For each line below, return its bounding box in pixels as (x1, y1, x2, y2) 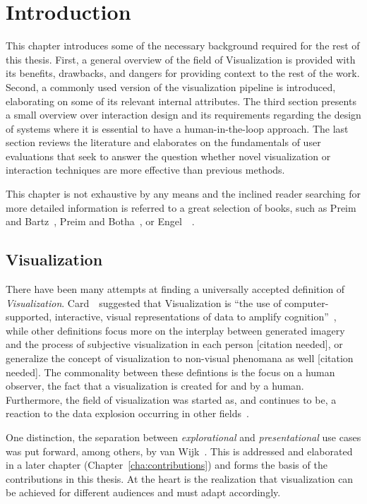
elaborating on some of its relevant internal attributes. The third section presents (6, 93, 356, 108)
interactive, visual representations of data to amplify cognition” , (54, 309, 337, 324)
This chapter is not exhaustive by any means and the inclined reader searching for (6, 186, 361, 201)
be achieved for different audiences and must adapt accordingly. (6, 485, 281, 500)
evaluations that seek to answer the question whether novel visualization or (6, 148, 331, 163)
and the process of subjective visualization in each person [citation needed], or (6, 337, 343, 352)
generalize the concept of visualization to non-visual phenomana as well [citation (6, 351, 354, 366)
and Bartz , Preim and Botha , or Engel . (6, 214, 195, 229)
